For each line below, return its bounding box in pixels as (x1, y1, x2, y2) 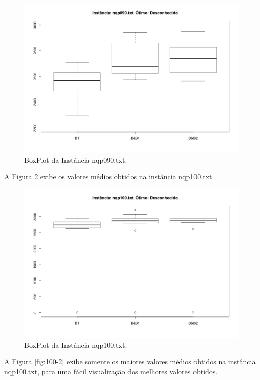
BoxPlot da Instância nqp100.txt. (24, 339, 127, 350)
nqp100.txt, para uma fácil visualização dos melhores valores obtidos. (4, 366, 218, 376)
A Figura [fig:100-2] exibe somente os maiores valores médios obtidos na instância (4, 356, 256, 367)
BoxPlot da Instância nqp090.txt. (24, 154, 127, 165)
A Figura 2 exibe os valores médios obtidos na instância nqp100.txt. (4, 171, 214, 182)
